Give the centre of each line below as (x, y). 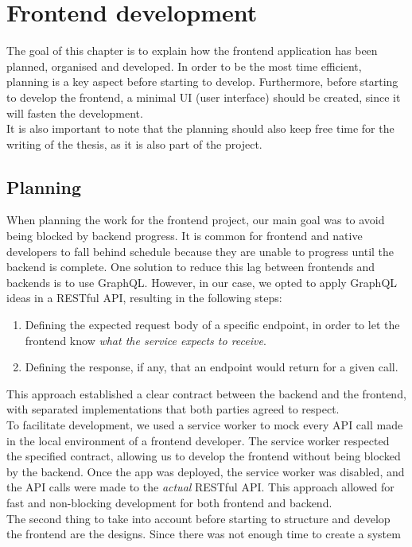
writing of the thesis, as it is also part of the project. (134, 144)
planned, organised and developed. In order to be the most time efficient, (184, 66)
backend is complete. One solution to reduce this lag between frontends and (191, 267)
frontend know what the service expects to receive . (146, 340)
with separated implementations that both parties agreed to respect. (173, 409)
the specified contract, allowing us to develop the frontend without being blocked (204, 456)
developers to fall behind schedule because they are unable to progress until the (200, 251)
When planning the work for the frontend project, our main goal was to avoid (196, 220)
